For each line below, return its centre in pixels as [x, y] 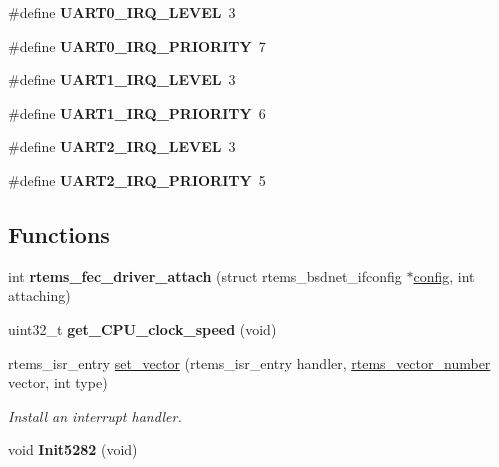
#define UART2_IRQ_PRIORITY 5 [137, 179]
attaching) [39, 295]
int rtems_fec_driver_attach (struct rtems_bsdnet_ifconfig [205, 275]
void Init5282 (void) [73, 449]
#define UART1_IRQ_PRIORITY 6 [137, 112]
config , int [444, 275]
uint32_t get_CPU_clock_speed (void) [142, 328]
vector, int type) [58, 382]
